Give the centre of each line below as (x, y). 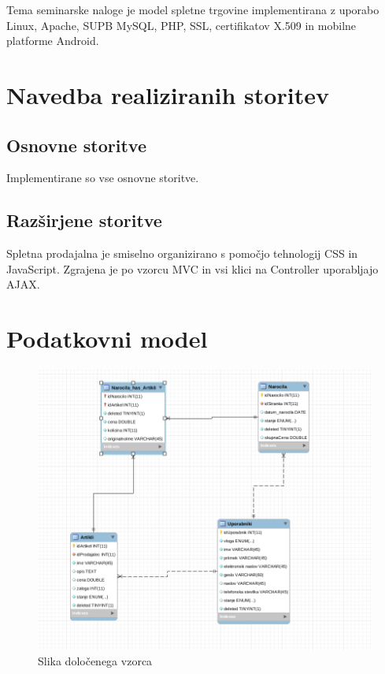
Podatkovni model (107, 339)
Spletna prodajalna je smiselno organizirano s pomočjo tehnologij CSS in (182, 253)
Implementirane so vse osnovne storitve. (103, 178)
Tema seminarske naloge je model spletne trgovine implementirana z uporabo (193, 9)
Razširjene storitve (84, 220)
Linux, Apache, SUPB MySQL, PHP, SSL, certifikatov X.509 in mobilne (181, 25)
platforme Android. (53, 41)
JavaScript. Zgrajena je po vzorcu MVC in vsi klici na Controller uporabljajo (192, 268)
